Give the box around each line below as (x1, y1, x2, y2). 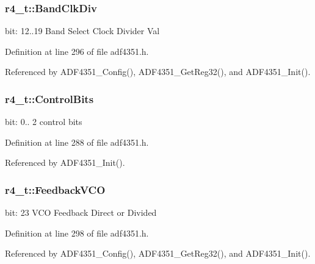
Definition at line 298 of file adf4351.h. (5, 226, 149, 239)
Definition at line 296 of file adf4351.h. (5, 45, 149, 57)
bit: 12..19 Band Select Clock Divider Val (5, 24, 160, 37)
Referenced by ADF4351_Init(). (5, 156, 125, 169)
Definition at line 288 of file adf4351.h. (5, 135, 149, 148)
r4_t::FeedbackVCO (5, 182, 106, 197)
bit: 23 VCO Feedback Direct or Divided (5, 206, 157, 219)
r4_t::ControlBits (5, 91, 94, 106)
